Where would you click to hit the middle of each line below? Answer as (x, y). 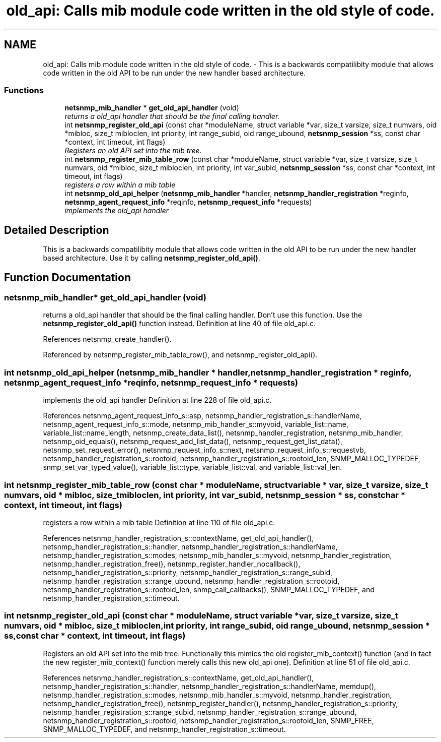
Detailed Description (57, 230)
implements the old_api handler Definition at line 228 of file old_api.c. (157, 400)
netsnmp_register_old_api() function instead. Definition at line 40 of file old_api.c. (179, 324)
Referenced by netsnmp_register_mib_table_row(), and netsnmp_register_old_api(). (180, 355)
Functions (24, 90)
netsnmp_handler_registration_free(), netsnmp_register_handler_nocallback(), (172, 564)
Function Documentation (67, 277)
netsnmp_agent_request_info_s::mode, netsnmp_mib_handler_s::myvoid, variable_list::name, (196, 424)
